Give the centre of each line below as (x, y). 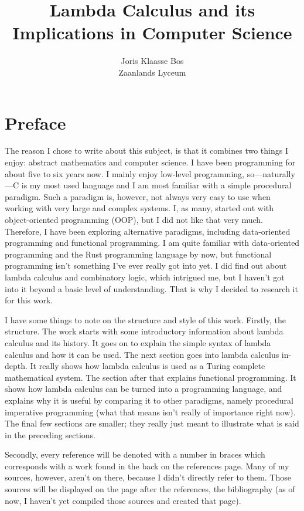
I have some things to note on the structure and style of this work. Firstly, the (145, 319)
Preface (35, 122)
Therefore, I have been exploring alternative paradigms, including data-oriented (148, 231)
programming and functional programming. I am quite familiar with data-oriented (152, 243)
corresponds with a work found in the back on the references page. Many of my (147, 466)
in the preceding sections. (50, 434)
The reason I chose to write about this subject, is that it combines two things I (146, 150)
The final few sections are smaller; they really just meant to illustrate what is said (152, 423)
